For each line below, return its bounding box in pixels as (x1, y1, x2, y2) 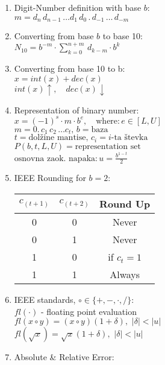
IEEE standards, (14, 293, 76, 306)
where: (96, 116, 120, 125)
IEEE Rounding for (14, 171, 86, 184)
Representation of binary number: (14, 103, 139, 116)
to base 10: (102, 30, 143, 42)
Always (110, 267, 140, 282)
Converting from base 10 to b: (14, 62, 125, 74)
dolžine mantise (28, 133, 86, 142)
